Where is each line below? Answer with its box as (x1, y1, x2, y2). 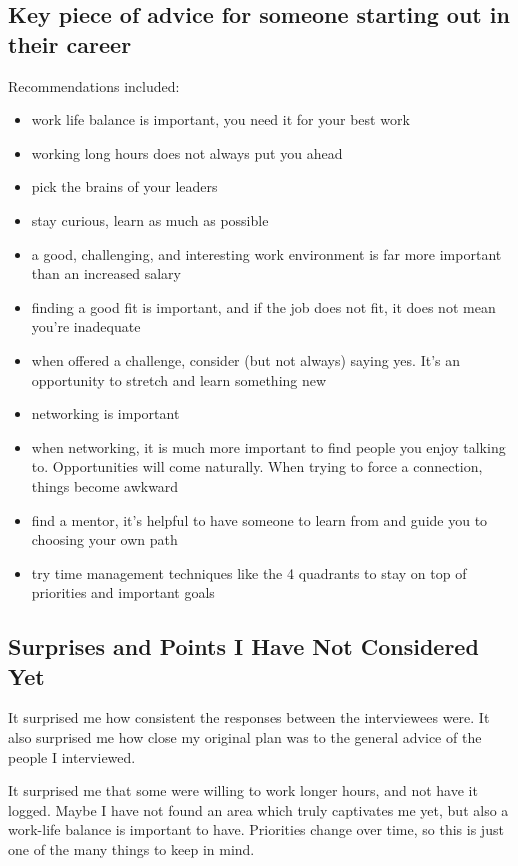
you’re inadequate (31, 316, 141, 337)
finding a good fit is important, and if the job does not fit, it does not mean (31, 296, 496, 317)
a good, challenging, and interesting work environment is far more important (31, 243, 502, 264)
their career (8, 28, 132, 59)
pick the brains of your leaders (31, 176, 218, 197)
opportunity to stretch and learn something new (31, 369, 327, 390)
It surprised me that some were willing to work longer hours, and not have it (8, 780, 478, 801)
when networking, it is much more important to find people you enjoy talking (31, 436, 506, 457)
